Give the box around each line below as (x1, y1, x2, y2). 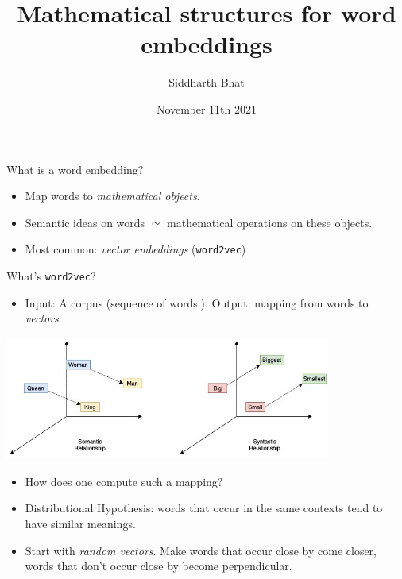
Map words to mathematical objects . (25, 187, 200, 204)
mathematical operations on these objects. (167, 214, 373, 230)
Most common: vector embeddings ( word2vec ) (25, 241, 246, 257)
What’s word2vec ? (6, 267, 96, 284)
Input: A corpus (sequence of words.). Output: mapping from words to (25, 294, 369, 311)
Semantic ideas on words (25, 214, 145, 230)
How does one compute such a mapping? (25, 473, 223, 489)
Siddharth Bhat (168, 74, 245, 91)
